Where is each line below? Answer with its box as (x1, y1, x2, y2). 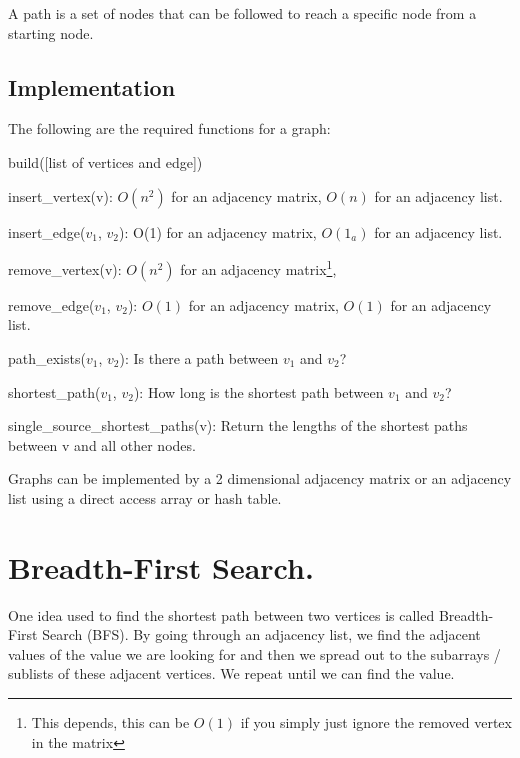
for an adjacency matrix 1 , (180, 256, 337, 279)
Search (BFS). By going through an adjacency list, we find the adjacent (42, 624, 481, 645)
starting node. (8, 22, 94, 43)
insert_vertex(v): (8, 185, 113, 206)
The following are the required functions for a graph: (8, 118, 331, 139)
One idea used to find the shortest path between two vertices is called (8, 604, 435, 625)
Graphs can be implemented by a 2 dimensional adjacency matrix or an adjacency (8, 468, 512, 489)
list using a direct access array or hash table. (8, 487, 282, 508)
